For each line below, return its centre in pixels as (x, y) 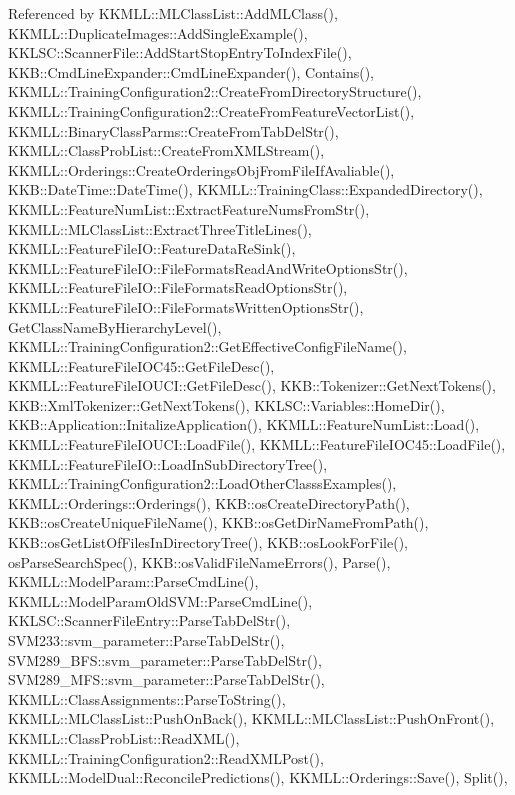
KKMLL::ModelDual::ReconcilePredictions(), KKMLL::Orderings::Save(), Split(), (258, 777)
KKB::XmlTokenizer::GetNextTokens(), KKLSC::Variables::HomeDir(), (226, 404)
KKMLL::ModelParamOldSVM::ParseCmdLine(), (160, 600)
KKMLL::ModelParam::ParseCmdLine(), (133, 581)
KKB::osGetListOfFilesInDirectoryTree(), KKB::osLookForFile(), (208, 542)
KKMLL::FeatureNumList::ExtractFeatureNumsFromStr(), (189, 208)
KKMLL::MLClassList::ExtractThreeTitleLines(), (160, 228)
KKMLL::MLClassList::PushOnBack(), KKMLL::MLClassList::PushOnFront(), (251, 718)
